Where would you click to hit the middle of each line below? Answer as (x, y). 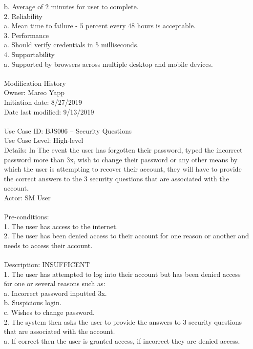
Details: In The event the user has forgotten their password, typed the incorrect (123, 149)
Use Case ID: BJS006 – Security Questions (68, 130)
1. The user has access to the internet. (61, 226)
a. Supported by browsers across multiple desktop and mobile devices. (109, 64)
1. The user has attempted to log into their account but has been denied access (122, 274)
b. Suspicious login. (33, 302)
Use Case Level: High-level (44, 140)
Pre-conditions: (27, 217)
